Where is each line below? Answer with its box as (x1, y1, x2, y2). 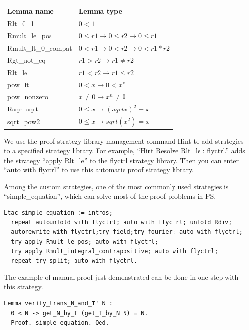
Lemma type (78, 5, 122, 16)
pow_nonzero (7, 91, 48, 102)
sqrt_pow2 (7, 116, 40, 127)
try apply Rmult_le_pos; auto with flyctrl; (11, 238, 158, 245)
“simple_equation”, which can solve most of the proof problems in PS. (4, 191, 216, 201)
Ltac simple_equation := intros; (4, 209, 113, 217)
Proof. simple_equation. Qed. (11, 319, 109, 327)
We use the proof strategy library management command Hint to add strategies (4, 136, 244, 146)
